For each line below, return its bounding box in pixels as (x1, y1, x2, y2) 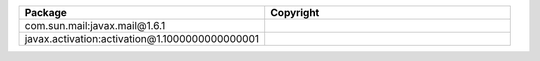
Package (24, 6, 67, 19)
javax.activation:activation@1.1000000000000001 (24, 32, 260, 45)
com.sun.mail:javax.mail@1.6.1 (24, 19, 166, 32)
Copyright (270, 6, 320, 19)
